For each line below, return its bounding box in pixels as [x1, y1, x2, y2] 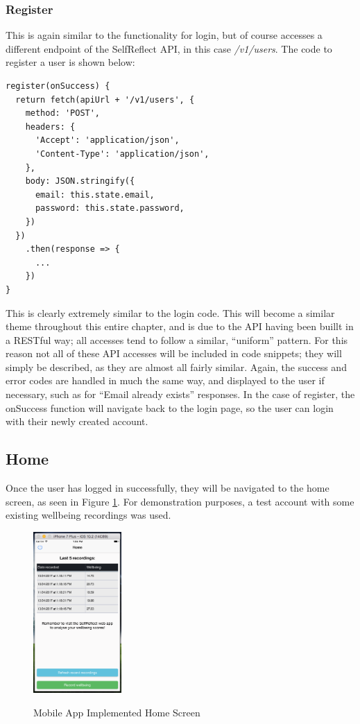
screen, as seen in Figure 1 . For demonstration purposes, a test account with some [6, 494, 354, 508]
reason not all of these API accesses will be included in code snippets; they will [6, 346, 342, 361]
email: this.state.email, [35, 189, 155, 200]
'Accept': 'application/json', [35, 135, 180, 146]
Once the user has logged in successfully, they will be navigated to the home [6, 481, 329, 495]
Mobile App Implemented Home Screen [33, 705, 200, 719]
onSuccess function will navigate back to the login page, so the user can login [6, 400, 334, 415]
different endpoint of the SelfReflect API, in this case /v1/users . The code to [6, 41, 332, 55]
